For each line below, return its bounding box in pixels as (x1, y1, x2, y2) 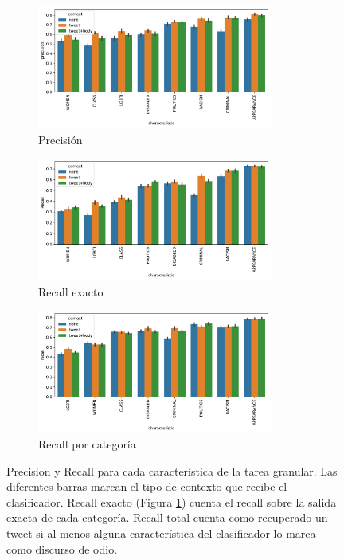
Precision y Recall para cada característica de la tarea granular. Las (6, 462, 338, 479)
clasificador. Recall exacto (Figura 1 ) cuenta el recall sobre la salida (6, 493, 337, 510)
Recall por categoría (38, 436, 136, 452)
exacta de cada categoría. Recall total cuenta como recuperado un (6, 509, 328, 526)
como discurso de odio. (6, 540, 118, 557)
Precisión (38, 131, 83, 147)
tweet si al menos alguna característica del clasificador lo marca (6, 525, 316, 542)
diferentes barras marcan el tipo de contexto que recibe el (6, 478, 287, 495)
